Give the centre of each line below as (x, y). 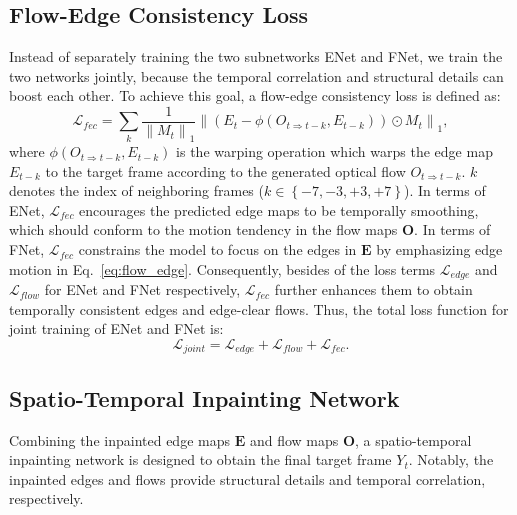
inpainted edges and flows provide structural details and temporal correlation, (247, 478)
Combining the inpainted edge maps (119, 439)
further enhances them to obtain (373, 289)
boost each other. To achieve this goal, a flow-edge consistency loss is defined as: (255, 95)
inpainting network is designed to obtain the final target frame (200, 459)
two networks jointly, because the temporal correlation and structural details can (256, 75)
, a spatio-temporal (413, 439)
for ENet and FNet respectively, (142, 289)
